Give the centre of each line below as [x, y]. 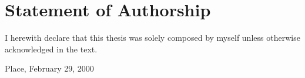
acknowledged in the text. [51, 49]
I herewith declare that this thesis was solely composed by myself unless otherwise [152, 38]
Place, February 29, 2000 [49, 68]
